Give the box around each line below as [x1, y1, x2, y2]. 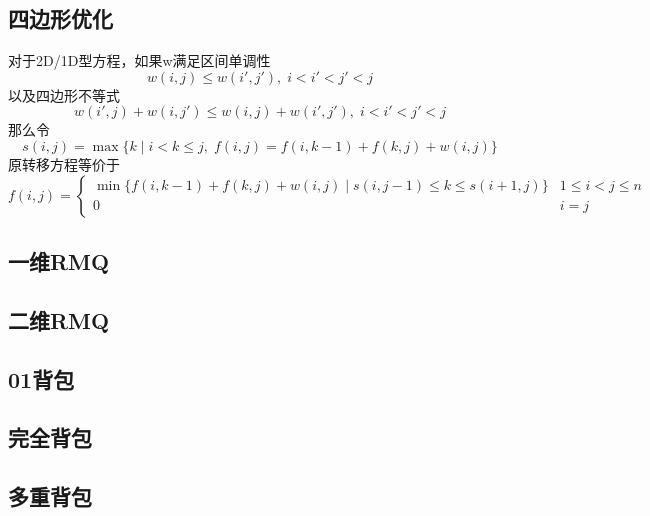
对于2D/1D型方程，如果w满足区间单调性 [8, 50, 271, 71]
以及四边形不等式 [8, 84, 120, 105]
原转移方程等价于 [8, 153, 120, 174]
